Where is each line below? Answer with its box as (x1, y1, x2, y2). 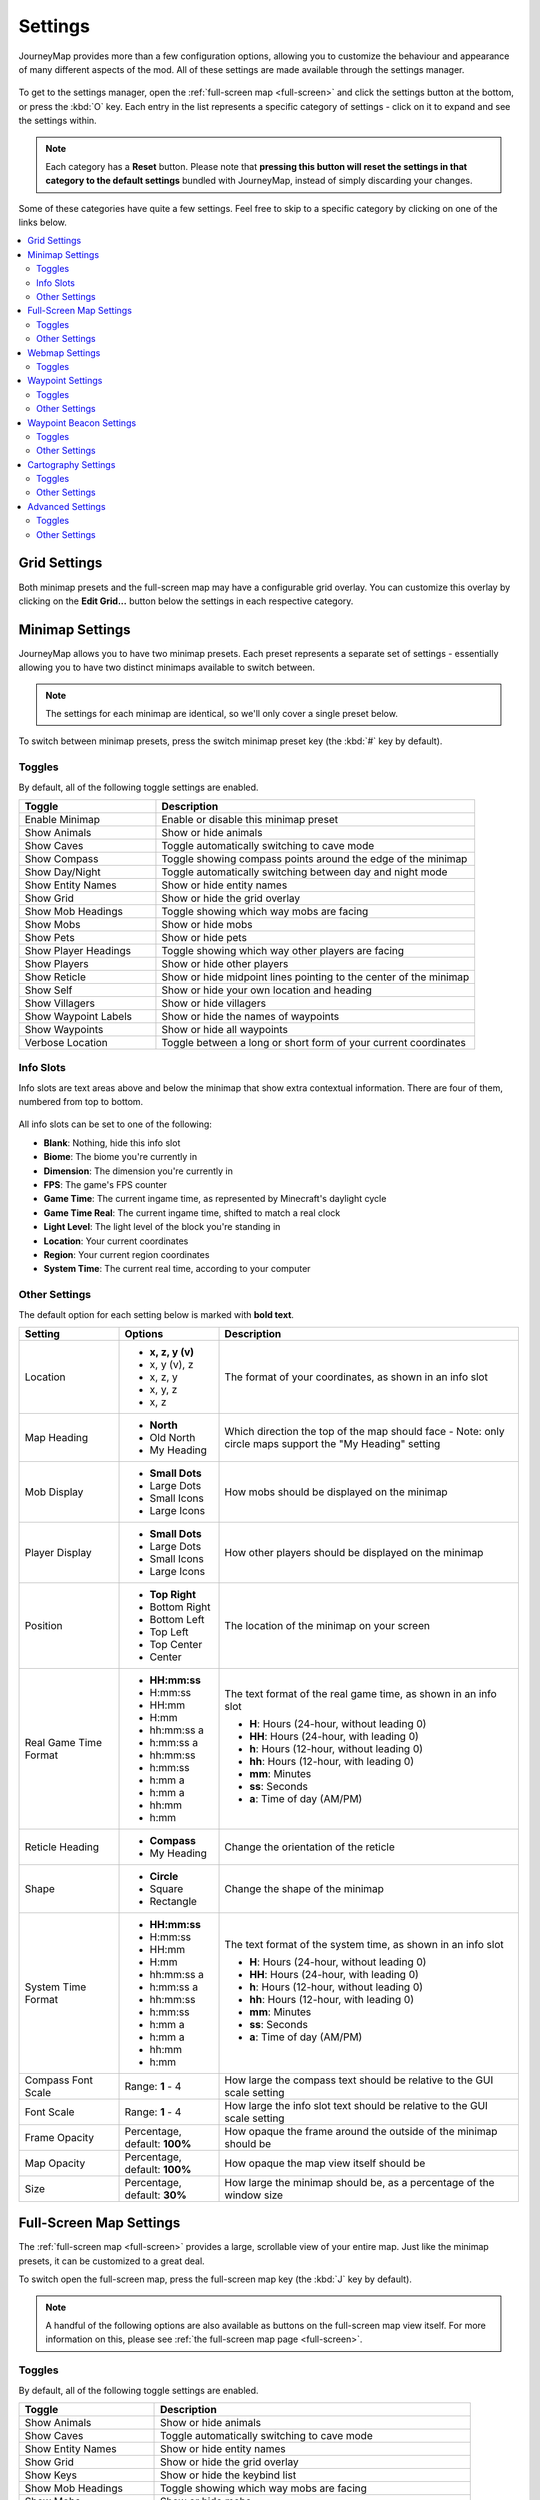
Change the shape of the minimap (224, 1881, 385, 1895)
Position (24, 1618, 63, 1632)
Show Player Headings (24, 943, 132, 957)
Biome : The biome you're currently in (43, 1151, 198, 1163)
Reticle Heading (24, 1840, 100, 1854)
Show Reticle (24, 970, 87, 984)
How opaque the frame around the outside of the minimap (224, 2124, 498, 2138)
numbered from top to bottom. (18, 1096, 144, 1108)
